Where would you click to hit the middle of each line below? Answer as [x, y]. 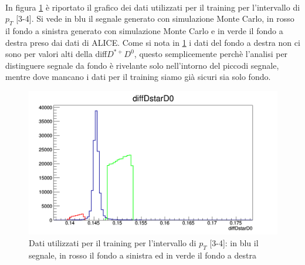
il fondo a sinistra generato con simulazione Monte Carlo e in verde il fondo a [144, 30]
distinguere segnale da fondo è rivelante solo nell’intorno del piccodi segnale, [142, 65]
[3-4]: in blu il [234, 242]
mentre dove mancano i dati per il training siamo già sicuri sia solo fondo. [138, 77]
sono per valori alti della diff [56, 54]
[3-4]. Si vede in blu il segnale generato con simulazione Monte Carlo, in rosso [155, 19]
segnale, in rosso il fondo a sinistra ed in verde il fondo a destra [143, 255]
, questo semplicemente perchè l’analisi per [211, 54]
